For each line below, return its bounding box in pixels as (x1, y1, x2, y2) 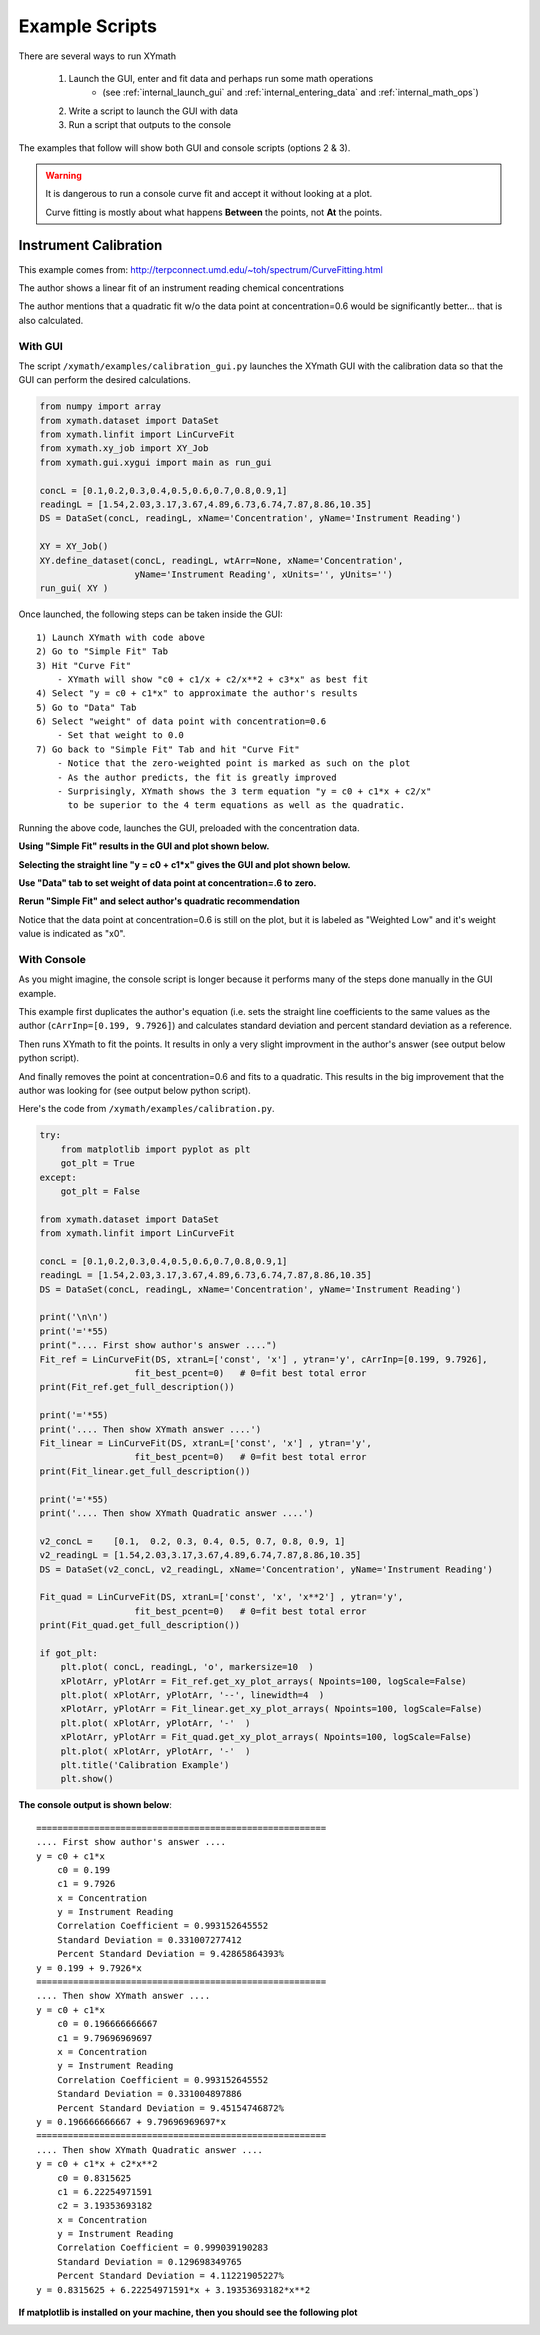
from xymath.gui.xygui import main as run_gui (39, 456, 272, 468)
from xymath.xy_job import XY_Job (39, 443, 209, 454)
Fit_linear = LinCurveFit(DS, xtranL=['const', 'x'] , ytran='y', (39, 1437, 372, 1449)
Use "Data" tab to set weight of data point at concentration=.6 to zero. (18, 876, 317, 889)
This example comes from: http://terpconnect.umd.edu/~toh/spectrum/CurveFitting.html (18, 263, 384, 275)
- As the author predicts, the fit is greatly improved (56, 771, 337, 783)
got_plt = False (60, 1185, 140, 1197)
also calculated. (18, 314, 84, 326)
